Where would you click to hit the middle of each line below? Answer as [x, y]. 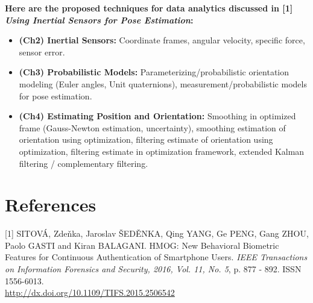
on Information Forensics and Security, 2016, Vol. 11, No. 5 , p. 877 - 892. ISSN [153, 269]
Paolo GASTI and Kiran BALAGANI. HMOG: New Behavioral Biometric [142, 245]
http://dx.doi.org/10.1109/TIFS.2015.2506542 [90, 292]
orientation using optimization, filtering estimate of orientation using [146, 139]
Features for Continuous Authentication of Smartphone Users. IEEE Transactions [156, 257]
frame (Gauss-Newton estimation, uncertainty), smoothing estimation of [152, 127]
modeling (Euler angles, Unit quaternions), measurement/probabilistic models [163, 83]
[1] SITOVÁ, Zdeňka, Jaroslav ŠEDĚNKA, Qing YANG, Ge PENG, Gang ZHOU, [157, 233]
